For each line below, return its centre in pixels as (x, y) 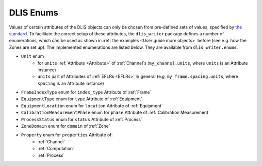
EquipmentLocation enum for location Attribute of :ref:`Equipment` (92, 106)
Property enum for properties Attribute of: (67, 135)
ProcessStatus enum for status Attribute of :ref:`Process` (82, 119)
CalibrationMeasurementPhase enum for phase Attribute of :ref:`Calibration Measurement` (115, 113)
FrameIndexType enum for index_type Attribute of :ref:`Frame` (86, 92)
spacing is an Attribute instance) (71, 83)
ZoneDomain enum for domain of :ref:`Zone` (65, 126)
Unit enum (33, 56)
